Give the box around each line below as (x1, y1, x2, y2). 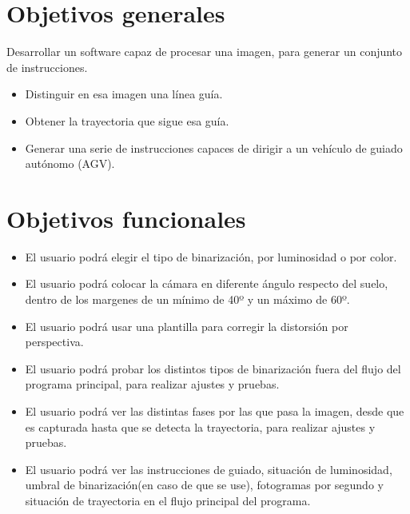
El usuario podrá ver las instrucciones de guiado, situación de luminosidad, (25, 460, 392, 477)
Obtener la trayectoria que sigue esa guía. (25, 112, 229, 129)
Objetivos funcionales (6, 201, 246, 234)
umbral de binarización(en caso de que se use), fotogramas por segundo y (25, 476, 384, 493)
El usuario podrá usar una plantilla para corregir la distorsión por (25, 317, 348, 334)
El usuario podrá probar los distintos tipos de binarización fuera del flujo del (25, 360, 401, 377)
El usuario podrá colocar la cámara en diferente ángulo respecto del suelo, (25, 275, 388, 292)
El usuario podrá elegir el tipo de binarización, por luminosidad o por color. (25, 248, 397, 265)
